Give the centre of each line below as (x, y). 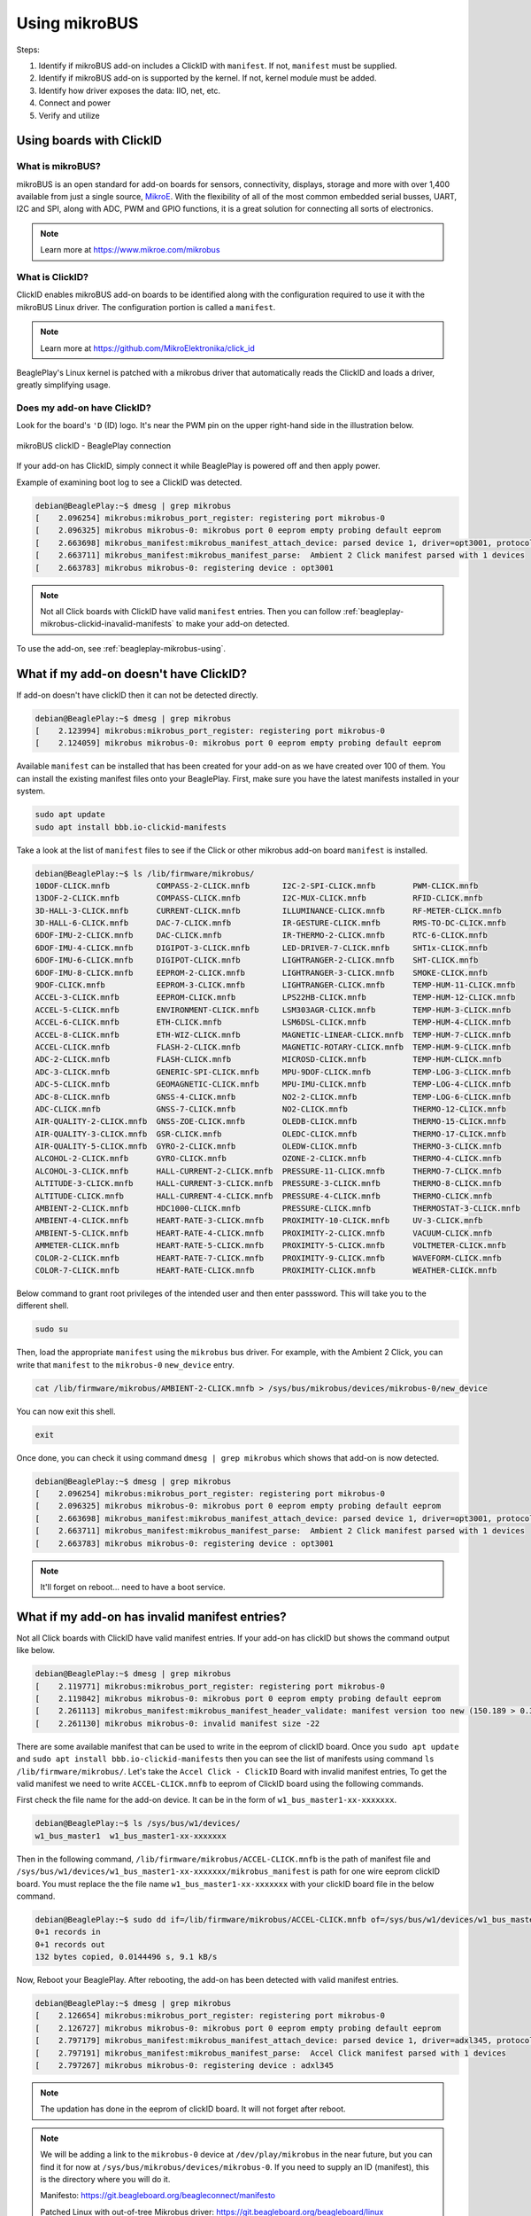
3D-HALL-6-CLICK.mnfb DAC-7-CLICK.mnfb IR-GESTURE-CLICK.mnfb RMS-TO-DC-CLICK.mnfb (270, 923)
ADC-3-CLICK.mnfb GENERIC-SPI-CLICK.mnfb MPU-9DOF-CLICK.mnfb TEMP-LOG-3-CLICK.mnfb (273, 1072)
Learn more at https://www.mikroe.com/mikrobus (130, 250)
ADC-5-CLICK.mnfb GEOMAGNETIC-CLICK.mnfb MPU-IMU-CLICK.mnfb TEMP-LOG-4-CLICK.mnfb (273, 1085)
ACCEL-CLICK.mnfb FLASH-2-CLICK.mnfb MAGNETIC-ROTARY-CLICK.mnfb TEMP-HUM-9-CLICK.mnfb (273, 1047)
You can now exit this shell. (66, 1411)
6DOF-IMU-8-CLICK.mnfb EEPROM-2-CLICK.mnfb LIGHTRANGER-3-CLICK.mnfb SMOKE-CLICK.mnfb (262, 972)
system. (31, 791)
